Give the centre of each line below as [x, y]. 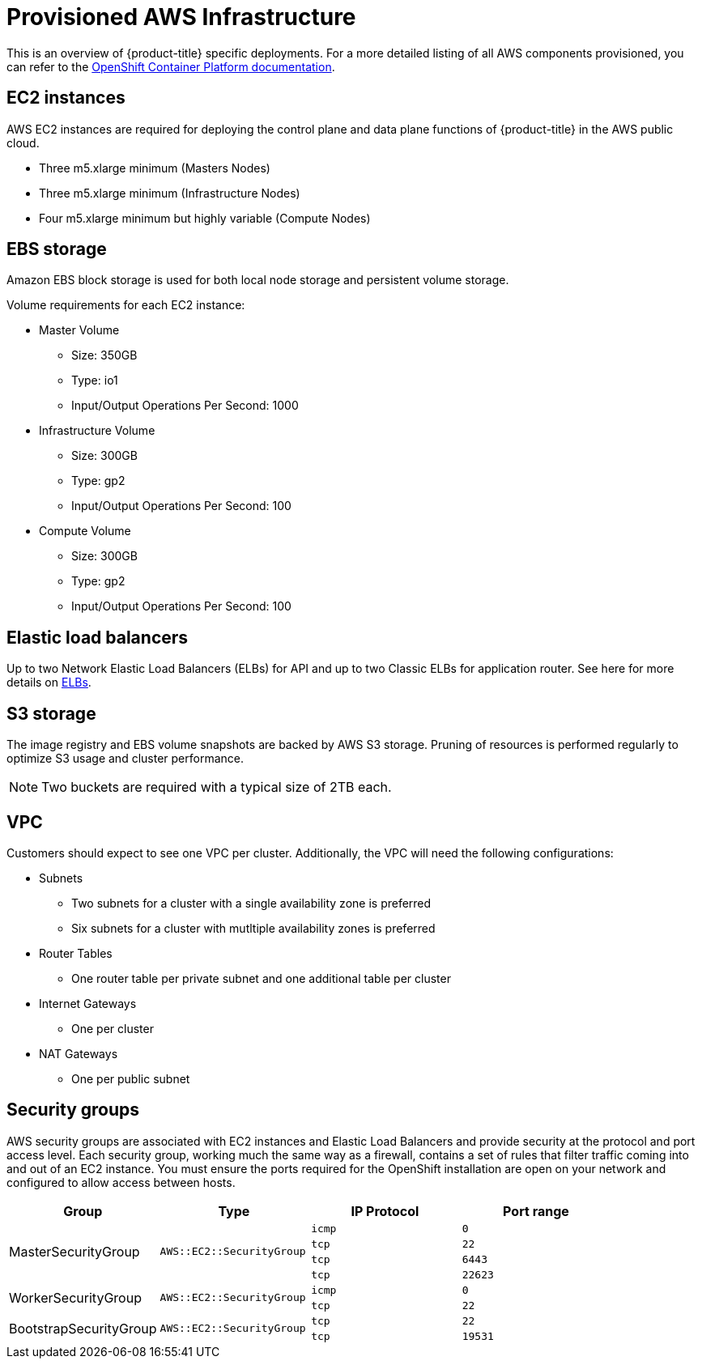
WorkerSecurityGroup [75, 1297]
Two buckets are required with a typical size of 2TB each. [217, 787]
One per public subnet [131, 1078]
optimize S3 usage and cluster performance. [125, 759]
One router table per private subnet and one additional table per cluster [261, 978]
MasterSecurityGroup [74, 1251]
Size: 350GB [104, 355]
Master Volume [79, 330]
